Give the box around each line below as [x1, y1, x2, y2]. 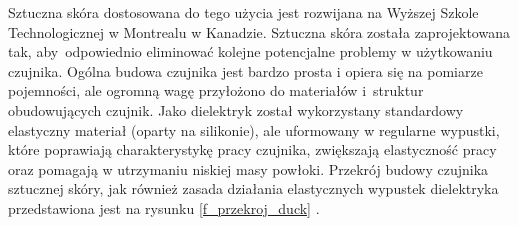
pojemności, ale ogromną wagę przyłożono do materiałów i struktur [8, 80, 424, 101]
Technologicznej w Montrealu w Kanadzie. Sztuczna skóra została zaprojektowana [8, 21, 510, 42]
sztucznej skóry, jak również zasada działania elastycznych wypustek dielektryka [8, 178, 499, 199]
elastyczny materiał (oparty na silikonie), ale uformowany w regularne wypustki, [8, 119, 500, 140]
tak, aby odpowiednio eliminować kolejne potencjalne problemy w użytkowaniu [8, 41, 493, 62]
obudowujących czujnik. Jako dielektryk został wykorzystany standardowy [8, 99, 464, 120]
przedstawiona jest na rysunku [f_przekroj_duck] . [8, 197, 320, 218]
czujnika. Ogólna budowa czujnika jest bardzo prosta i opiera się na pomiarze [8, 60, 483, 81]
